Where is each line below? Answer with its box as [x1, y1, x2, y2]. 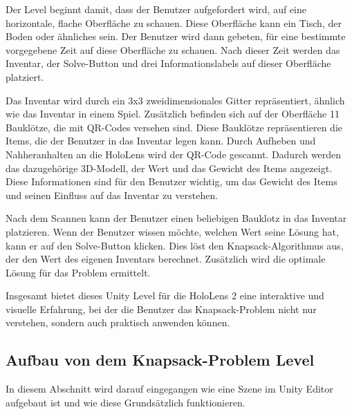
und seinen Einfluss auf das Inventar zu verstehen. [6, 187, 219, 202]
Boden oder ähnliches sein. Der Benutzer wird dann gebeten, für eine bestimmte [6, 29, 346, 44]
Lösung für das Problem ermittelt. [6, 265, 151, 279]
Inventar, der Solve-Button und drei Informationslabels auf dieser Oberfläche [6, 56, 331, 70]
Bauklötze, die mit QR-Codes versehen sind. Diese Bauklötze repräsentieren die [6, 120, 342, 134]
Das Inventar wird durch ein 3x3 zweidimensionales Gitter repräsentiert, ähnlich [6, 93, 345, 107]
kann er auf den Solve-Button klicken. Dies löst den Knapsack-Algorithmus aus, [6, 238, 344, 252]
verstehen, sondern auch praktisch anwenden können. [6, 315, 230, 330]
